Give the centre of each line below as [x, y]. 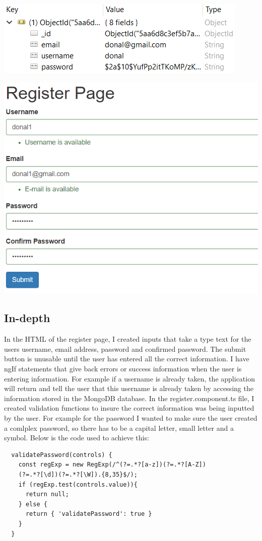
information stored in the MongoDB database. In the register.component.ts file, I [129, 398]
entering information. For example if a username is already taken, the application [129, 378]
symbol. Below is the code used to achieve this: [77, 438]
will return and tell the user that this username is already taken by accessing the [129, 388]
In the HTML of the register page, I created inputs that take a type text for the [128, 339]
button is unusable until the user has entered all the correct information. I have [127, 359]
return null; [47, 494]
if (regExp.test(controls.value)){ [78, 484]
